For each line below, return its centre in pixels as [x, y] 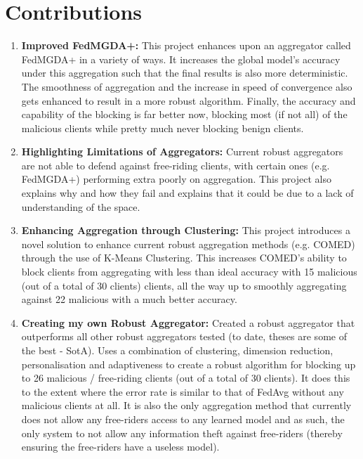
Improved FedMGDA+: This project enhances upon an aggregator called [186, 45]
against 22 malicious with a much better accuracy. [129, 299]
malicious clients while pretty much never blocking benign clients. [163, 128]
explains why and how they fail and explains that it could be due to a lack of [187, 193]
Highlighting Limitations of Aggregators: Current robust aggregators [182, 151]
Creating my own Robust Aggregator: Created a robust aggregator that [188, 322]
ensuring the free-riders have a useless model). [120, 447]
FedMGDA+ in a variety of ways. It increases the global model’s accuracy [181, 59]
